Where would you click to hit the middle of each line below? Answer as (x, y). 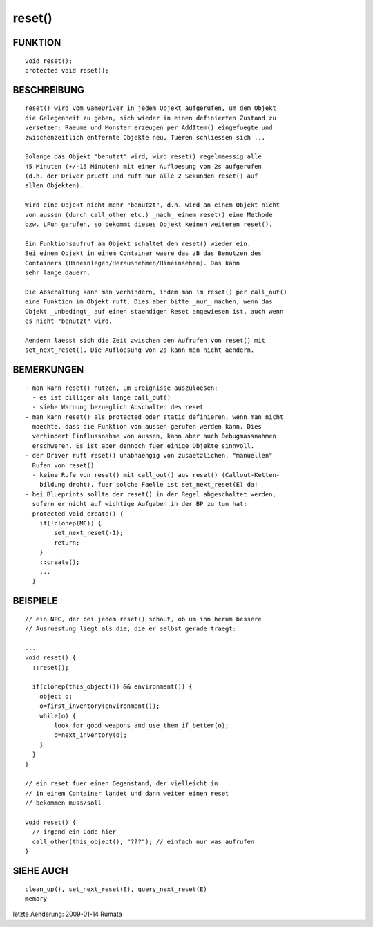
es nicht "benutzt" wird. (69, 321)
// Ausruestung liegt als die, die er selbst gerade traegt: (131, 629)
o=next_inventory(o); (91, 735)
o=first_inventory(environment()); (99, 706)
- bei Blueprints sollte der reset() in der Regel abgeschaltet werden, (151, 494)
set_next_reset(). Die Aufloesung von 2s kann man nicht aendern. (140, 350)
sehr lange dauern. (58, 273)
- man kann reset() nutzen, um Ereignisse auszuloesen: (122, 388)
